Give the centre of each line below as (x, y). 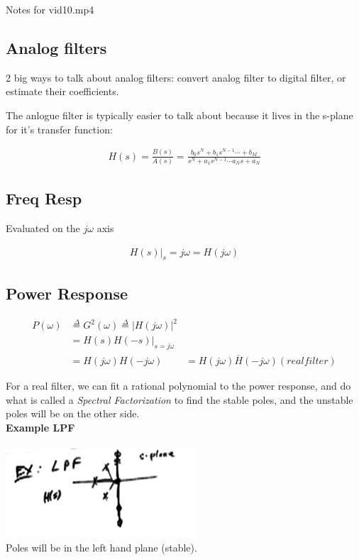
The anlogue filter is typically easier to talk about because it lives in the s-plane (179, 115)
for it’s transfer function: (59, 129)
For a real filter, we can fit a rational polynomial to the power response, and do (178, 386)
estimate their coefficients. (62, 91)
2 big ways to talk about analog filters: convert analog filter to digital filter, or (176, 77)
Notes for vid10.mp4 (50, 9)
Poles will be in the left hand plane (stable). (101, 547)
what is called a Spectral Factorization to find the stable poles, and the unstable (179, 399)
